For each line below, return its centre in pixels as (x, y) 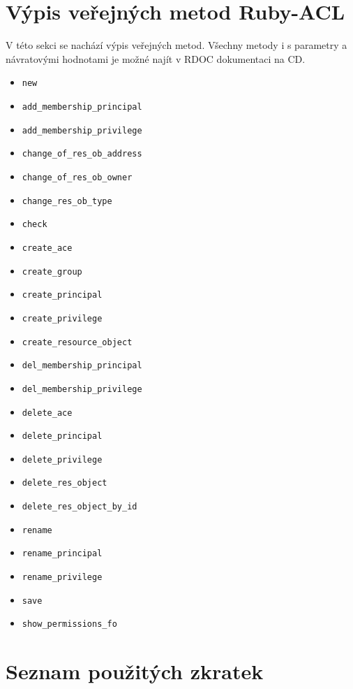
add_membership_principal (82, 107)
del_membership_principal (82, 366)
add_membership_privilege (82, 130)
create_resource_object (77, 342)
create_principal (62, 295)
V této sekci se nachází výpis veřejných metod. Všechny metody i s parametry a (176, 45)
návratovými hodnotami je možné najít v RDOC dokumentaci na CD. (156, 58)
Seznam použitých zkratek (135, 671)
